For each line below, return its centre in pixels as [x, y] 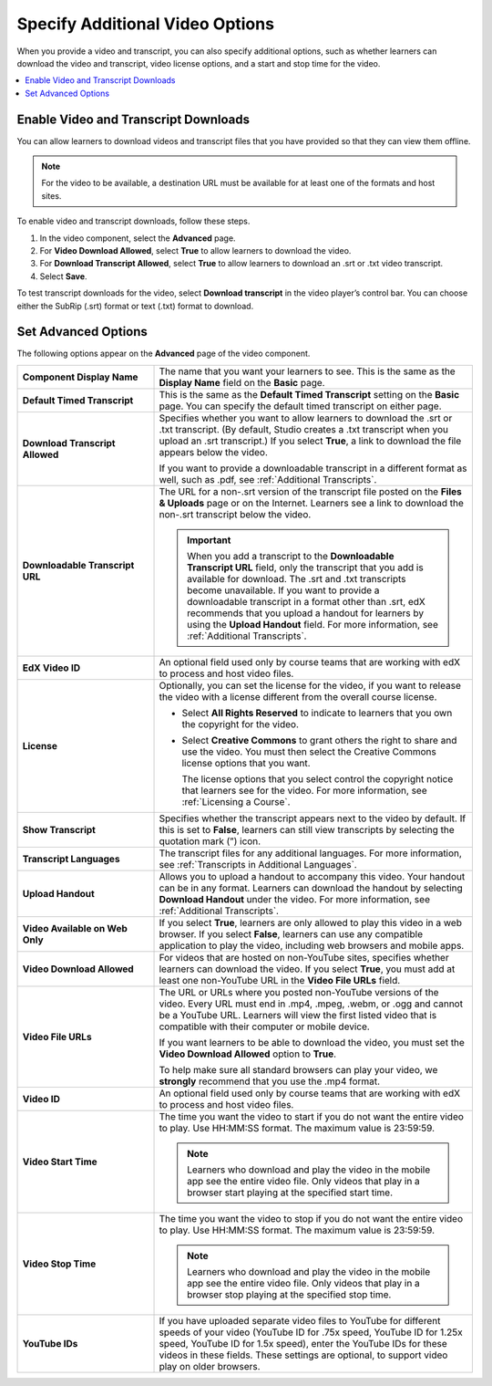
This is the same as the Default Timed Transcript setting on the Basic [309, 394]
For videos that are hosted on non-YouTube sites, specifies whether [304, 957]
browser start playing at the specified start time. [290, 1193]
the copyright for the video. [241, 724]
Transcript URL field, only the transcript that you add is [305, 568]
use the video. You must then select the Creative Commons [309, 751]
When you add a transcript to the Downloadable [291, 556]
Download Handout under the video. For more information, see [294, 899]
